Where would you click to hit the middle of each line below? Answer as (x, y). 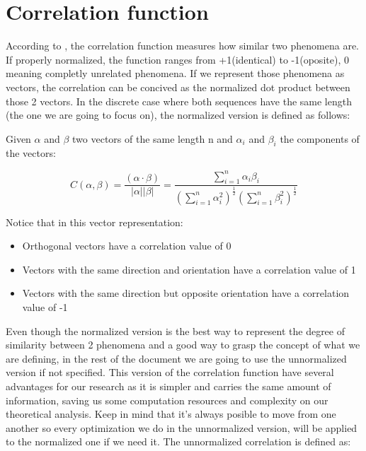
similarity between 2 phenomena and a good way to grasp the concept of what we (183, 345)
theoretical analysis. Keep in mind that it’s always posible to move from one (171, 414)
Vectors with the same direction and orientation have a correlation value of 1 (189, 269)
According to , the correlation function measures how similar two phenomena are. (183, 46)
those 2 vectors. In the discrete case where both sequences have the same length (179, 101)
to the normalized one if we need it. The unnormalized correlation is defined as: (178, 441)
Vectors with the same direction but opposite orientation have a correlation (186, 293)
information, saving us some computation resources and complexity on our (167, 400)
